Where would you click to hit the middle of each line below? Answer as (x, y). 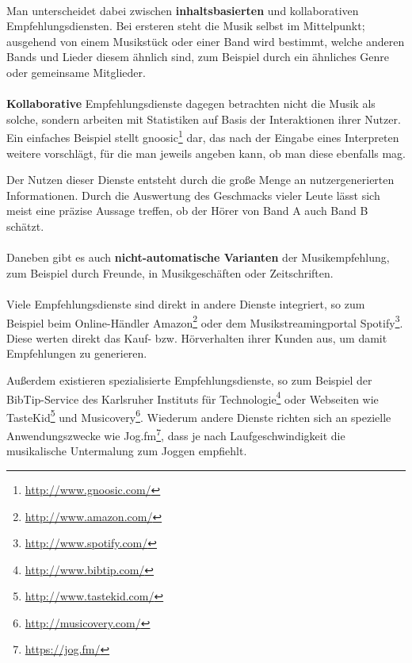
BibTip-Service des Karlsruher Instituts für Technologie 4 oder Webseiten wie (193, 397)
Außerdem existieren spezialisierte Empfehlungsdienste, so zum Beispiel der (189, 379)
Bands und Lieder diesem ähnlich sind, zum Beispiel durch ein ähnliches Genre (198, 57)
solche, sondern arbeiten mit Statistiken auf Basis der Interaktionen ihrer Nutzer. (204, 119)
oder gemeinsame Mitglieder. (76, 72)
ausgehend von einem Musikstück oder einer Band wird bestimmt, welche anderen (206, 41)
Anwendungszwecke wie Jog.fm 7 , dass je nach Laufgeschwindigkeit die (176, 434)
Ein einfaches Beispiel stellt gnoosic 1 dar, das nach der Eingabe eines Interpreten (203, 136)
